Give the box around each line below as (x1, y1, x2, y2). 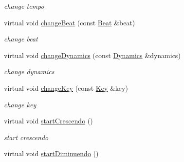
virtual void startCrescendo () (4, 116, 93, 126)
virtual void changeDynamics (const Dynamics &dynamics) (4, 50, 181, 60)
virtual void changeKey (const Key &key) (4, 82, 128, 93)
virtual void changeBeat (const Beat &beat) (4, 17, 135, 27)
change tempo (4, 1, 44, 11)
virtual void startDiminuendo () (4, 148, 99, 159)
